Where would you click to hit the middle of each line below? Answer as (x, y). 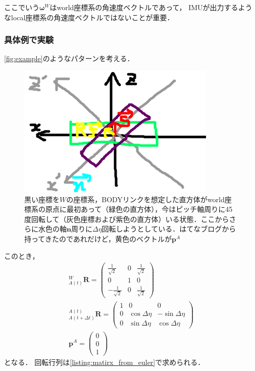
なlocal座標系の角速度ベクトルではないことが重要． (89, 17)
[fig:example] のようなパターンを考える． (69, 58)
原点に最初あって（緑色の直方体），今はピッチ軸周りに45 (139, 209)
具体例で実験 (29, 40)
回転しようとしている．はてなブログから (169, 229)
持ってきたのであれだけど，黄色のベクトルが (98, 238)
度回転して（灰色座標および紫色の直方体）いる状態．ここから (127, 219)
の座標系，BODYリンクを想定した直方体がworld (145, 199)
